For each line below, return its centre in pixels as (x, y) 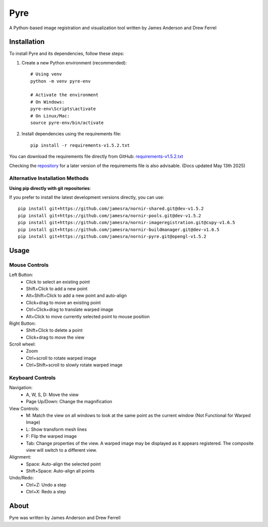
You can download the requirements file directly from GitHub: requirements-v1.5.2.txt (96, 157)
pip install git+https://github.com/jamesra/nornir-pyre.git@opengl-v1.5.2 (112, 236)
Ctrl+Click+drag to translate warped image (70, 309)
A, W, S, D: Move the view (52, 395)
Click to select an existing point (58, 282)
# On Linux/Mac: (50, 116)
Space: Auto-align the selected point (64, 464)
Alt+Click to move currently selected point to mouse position (88, 316)
